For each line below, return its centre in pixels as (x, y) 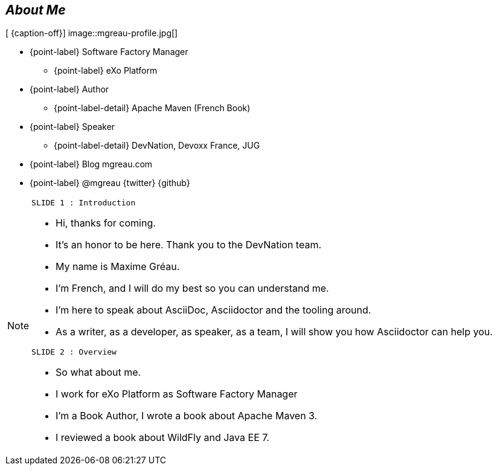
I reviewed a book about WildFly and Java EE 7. (162, 438)
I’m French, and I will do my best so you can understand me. (192, 288)
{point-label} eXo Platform (106, 71)
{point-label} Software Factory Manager (109, 52)
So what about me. (98, 372)
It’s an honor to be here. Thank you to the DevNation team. (188, 245)
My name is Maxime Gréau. (118, 267)
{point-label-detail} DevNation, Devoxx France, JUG (157, 146)
